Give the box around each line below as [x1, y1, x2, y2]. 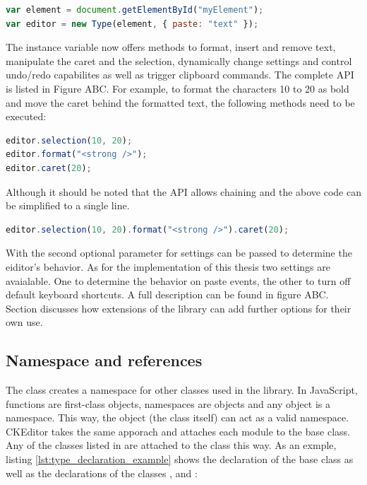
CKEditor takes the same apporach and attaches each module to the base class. [6, 423, 350, 438]
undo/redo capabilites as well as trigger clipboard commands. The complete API [6, 67, 354, 82]
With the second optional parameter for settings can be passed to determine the [6, 245, 352, 260]
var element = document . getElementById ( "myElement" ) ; [6, 5, 264, 15]
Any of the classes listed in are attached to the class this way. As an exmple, [6, 438, 337, 452]
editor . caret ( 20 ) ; [6, 163, 92, 173]
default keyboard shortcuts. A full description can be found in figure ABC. [6, 287, 329, 302]
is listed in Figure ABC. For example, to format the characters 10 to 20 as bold [6, 81, 349, 95]
